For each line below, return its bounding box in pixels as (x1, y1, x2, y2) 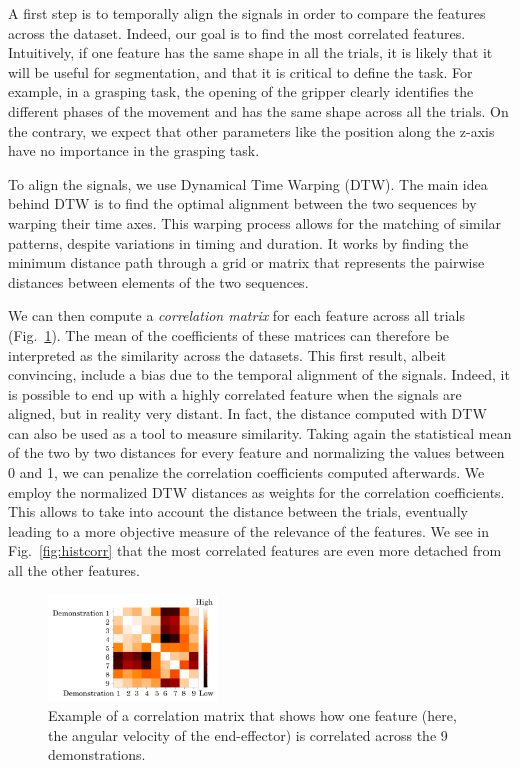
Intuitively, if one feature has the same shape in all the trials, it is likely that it (8, 42, 493, 63)
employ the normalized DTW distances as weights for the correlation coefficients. (8, 481, 505, 502)
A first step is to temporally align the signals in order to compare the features (8, 3, 486, 23)
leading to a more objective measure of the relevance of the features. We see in (8, 520, 489, 541)
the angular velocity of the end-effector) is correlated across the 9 (48, 724, 448, 745)
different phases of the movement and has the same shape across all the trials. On (8, 100, 509, 121)
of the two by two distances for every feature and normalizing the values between (8, 442, 505, 463)
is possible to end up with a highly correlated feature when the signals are (8, 383, 462, 404)
